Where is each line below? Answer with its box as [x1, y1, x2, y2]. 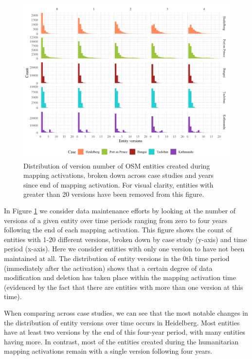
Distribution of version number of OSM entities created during [23, 160, 210, 170]
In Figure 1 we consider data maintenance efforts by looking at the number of [4, 205, 236, 215]
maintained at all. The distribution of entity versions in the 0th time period [4, 253, 230, 263]
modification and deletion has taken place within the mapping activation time [4, 272, 236, 283]
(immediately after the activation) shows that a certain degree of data [4, 263, 213, 273]
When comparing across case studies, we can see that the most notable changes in [4, 307, 248, 318]
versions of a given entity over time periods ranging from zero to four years [4, 215, 228, 225]
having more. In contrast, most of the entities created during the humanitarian [4, 336, 239, 346]
